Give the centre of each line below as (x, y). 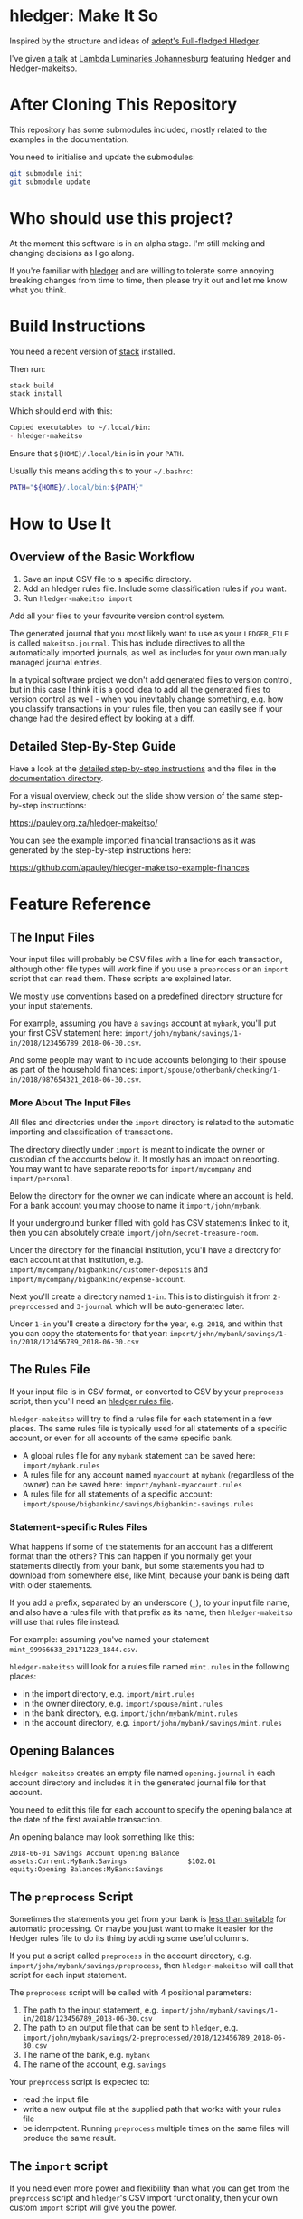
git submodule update (50, 182)
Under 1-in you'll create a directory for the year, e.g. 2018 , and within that (146, 1324)
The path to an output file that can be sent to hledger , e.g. (130, 2027)
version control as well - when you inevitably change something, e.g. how (147, 699)
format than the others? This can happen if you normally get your (131, 1556)
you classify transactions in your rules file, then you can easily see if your (146, 708)
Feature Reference (80, 904)
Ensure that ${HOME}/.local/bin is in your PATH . (97, 453)
